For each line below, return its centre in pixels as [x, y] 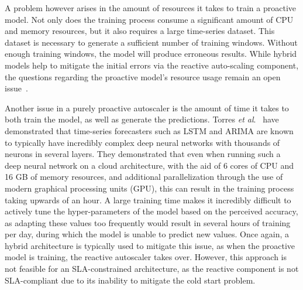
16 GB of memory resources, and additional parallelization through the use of [144, 177]
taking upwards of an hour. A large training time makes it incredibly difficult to [148, 199]
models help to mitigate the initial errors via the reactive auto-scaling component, [152, 65]
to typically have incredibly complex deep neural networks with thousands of [142, 142]
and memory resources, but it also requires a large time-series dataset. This [140, 31]
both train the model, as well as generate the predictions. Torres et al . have [142, 119]
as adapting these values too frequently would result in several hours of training [148, 222]
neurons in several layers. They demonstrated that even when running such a [143, 154]
